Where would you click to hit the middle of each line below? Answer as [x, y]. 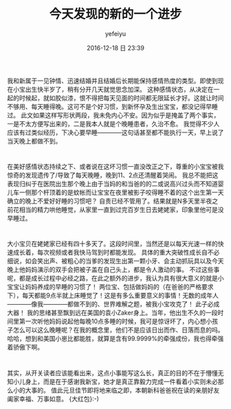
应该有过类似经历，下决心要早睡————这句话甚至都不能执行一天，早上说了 [115, 132]
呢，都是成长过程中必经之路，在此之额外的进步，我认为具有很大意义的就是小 [115, 278]
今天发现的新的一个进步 [115, 14]
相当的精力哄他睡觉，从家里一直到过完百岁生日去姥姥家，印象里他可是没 [121, 210]
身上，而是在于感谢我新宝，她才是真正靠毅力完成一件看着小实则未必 [121, 381]
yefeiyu [115, 33]
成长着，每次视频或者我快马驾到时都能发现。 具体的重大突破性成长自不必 [116, 252]
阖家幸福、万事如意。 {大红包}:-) [53, 399]
